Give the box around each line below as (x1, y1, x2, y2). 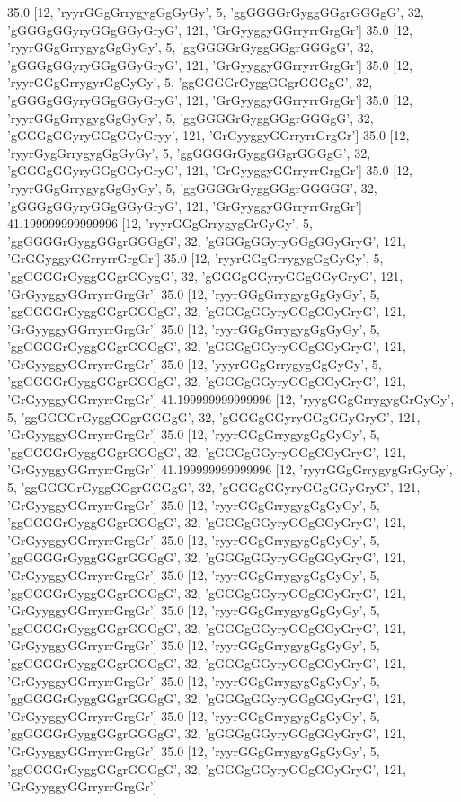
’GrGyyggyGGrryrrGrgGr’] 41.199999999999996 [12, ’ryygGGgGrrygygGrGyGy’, (7, 390, 455, 409)
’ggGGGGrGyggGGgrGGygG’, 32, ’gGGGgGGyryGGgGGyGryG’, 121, (7, 266, 403, 285)
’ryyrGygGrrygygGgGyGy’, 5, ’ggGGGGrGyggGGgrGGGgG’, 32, (7, 143, 371, 162)
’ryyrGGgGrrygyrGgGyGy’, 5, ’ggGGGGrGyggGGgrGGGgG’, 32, (7, 73, 373, 92)
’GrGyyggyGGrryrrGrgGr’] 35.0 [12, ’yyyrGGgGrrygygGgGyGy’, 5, (7, 354, 382, 373)
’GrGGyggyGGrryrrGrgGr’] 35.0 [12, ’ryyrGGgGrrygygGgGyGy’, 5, (7, 249, 384, 268)
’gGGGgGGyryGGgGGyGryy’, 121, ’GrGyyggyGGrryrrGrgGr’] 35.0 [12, (7, 126, 410, 145)
